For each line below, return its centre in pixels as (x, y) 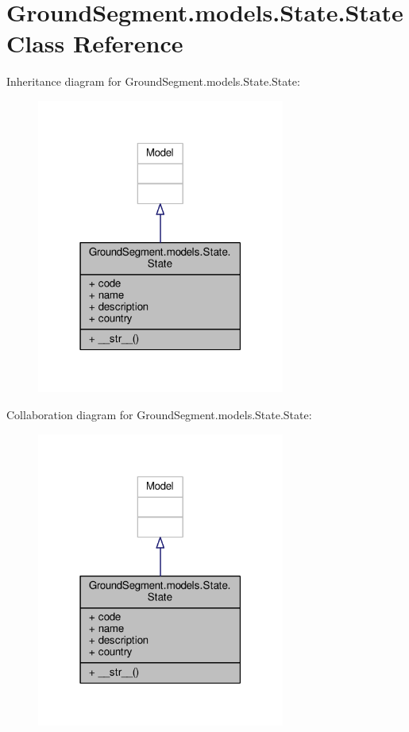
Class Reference (95, 43)
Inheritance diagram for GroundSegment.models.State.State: (153, 81)
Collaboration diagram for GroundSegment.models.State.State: (159, 414)
